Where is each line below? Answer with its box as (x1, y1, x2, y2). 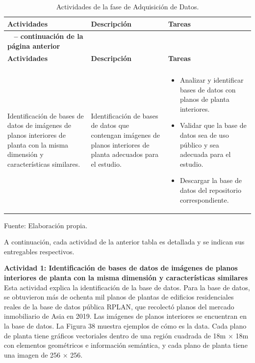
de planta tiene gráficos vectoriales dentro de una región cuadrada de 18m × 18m (4, 330, 249, 340)
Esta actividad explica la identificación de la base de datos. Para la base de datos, (4, 282, 250, 292)
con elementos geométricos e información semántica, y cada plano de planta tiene (4, 340, 248, 350)
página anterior (7, 41, 60, 51)
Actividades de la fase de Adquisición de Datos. (56, 1, 199, 11)
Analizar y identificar (179, 74, 244, 85)
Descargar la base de (179, 175, 242, 185)
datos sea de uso (179, 129, 229, 140)
